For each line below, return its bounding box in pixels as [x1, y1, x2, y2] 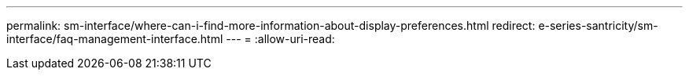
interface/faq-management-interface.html [6, 32, 223, 45]
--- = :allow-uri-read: [226, 32, 335, 45]
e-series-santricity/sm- [538, 19, 658, 32]
